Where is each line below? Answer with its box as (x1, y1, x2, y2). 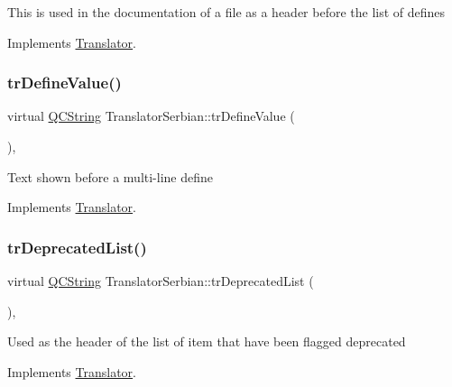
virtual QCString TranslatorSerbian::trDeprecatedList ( (7, 272, 314, 290)
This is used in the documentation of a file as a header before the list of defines (7, 3, 446, 21)
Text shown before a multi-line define (7, 167, 214, 186)
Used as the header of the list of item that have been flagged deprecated (7, 332, 406, 351)
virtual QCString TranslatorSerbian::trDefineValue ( (7, 106, 295, 125)
